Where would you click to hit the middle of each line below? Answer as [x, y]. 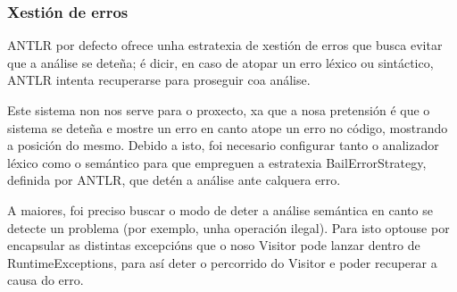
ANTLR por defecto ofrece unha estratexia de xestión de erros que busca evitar [225, 45]
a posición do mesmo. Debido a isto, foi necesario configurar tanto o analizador [223, 145]
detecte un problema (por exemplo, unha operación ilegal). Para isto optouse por [228, 227]
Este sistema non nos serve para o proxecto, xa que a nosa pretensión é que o [219, 110]
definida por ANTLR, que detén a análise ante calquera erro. [174, 180]
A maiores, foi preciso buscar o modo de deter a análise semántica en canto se [220, 209]
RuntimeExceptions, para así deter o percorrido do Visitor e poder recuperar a [222, 262]
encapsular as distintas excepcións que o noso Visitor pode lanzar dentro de [214, 245]
